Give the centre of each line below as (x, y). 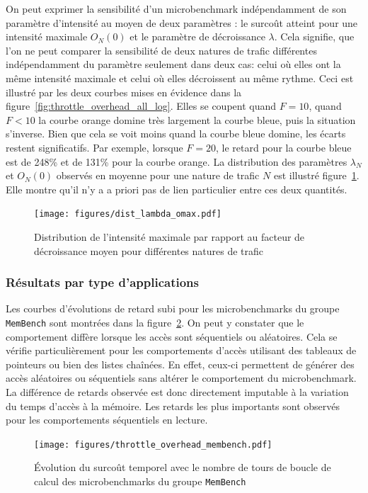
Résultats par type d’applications (102, 282)
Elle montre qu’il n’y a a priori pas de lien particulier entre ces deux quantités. (177, 189)
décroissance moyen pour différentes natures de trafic (149, 250)
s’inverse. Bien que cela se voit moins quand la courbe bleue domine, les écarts (176, 134)
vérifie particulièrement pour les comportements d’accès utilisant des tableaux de (181, 350)
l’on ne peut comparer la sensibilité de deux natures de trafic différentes (161, 50)
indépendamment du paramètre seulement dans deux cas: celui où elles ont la (173, 64)
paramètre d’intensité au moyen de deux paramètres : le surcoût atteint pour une (182, 22)
